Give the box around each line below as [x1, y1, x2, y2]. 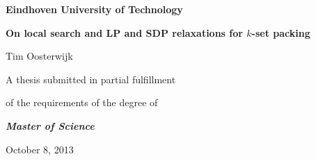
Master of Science [6, 118, 95, 133]
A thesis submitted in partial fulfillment [6, 71, 176, 86]
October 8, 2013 [6, 142, 74, 156]
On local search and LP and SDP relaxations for [6, 25, 243, 40]
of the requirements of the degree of [6, 95, 158, 110]
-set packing [251, 25, 310, 40]
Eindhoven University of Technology [6, 2, 183, 16]
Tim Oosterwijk [6, 49, 73, 63]
